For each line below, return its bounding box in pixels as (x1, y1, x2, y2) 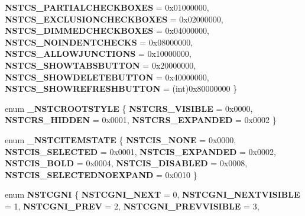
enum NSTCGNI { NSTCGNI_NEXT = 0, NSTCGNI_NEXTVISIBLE (5, 188, 300, 201)
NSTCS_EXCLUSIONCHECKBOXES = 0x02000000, (5, 12, 223, 25)
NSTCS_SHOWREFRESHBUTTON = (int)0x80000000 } (5, 82, 238, 95)
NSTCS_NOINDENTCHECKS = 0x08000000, (5, 36, 193, 48)
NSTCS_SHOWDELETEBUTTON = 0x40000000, (5, 70, 209, 83)
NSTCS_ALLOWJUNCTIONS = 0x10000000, (5, 47, 192, 60)
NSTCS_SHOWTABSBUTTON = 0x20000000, (5, 59, 196, 71)
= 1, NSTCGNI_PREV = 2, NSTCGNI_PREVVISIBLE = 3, (5, 199, 259, 212)
